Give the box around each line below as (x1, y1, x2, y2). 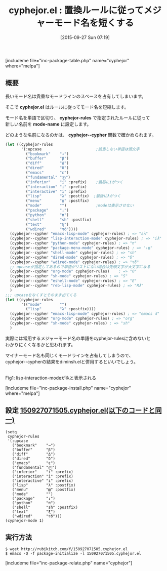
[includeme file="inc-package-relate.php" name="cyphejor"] (5, 560, 133, 566)
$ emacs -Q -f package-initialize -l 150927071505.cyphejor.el (5, 551, 142, 556)
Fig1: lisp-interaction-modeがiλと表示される (5, 375, 97, 381)
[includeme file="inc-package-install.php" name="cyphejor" (5, 385, 132, 391)
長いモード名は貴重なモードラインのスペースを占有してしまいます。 (5, 93, 146, 99)
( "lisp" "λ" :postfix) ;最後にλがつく (25, 193, 121, 199)
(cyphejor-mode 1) (5, 518, 44, 523)
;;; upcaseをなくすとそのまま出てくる (5, 292, 77, 298)
